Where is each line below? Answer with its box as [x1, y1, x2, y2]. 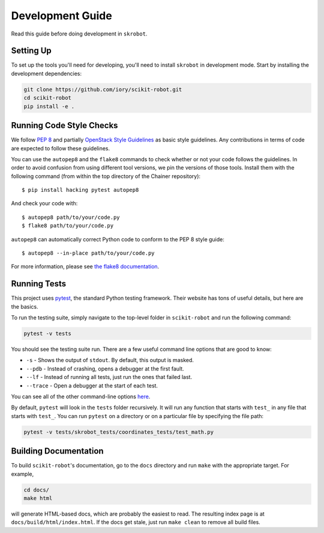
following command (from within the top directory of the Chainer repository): [11, 172, 201, 180]
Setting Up [11, 46, 52, 56]
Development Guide [11, 9, 112, 22]
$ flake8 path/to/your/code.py [22, 223, 114, 229]
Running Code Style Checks [11, 120, 118, 131]
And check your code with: [11, 200, 78, 207]
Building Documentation [11, 446, 104, 457]
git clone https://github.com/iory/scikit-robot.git [23, 86, 182, 93]
